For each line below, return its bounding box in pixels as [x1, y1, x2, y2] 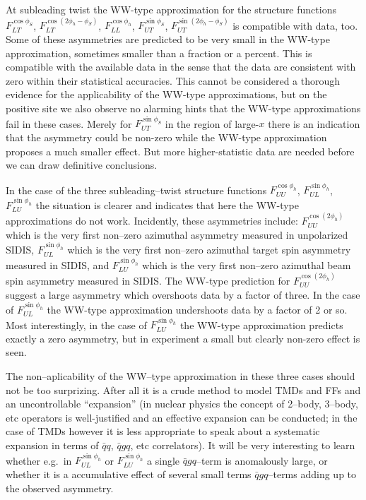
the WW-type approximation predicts [179, 317, 343, 332]
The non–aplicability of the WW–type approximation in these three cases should [6, 369, 355, 383]
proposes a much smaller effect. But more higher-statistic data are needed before [6, 143, 355, 158]
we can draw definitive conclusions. [6, 157, 158, 172]
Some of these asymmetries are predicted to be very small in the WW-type [6, 32, 330, 46]
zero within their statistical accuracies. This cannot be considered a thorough [6, 73, 341, 88]
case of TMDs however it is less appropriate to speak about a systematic [6, 424, 320, 439]
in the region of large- [165, 116, 259, 131]
